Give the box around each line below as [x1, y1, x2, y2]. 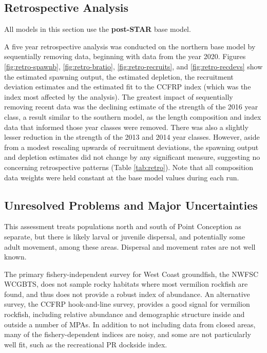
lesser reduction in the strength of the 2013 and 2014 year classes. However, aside [4, 132, 260, 142]
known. [4, 251, 27, 262]
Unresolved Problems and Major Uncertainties [4, 197, 258, 213]
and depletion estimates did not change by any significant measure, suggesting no [4, 152, 260, 162]
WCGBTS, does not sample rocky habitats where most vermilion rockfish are [4, 278, 248, 289]
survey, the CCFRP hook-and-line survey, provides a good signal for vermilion [4, 299, 250, 309]
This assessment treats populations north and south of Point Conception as [4, 221, 241, 232]
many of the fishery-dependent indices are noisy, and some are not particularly [4, 329, 251, 340]
